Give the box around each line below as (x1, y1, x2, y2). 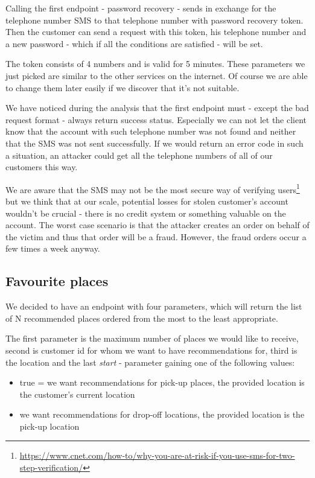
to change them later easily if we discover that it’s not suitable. (5, 81, 240, 94)
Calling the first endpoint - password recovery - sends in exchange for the (5, 2, 276, 14)
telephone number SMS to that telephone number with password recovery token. (5, 13, 304, 26)
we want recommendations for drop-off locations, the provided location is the (19, 408, 305, 421)
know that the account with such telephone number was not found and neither (5, 125, 296, 138)
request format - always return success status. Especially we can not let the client (5, 113, 307, 126)
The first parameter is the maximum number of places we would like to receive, (5, 332, 299, 345)
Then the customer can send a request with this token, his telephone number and (5, 25, 307, 38)
